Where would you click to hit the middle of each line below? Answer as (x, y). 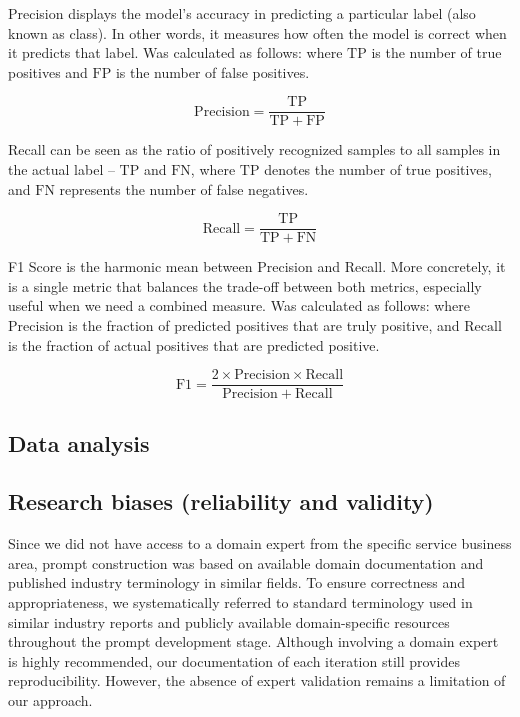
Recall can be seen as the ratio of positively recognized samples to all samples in (254, 149)
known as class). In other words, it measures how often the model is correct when (257, 32)
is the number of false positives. (212, 71)
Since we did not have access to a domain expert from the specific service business (260, 543)
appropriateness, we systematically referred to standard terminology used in (240, 602)
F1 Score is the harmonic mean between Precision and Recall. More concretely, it (257, 266)
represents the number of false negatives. (184, 188)
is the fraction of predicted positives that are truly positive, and (264, 325)
